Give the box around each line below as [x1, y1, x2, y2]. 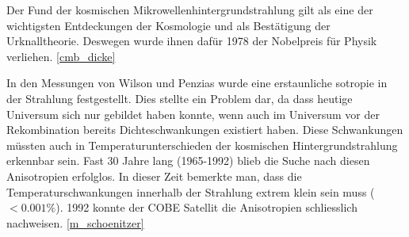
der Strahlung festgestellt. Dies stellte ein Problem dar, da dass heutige [6, 90, 353, 106]
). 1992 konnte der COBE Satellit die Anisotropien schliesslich [55, 199, 357, 216]
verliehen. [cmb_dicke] [6, 48, 116, 64]
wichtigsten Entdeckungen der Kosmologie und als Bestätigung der [6, 17, 331, 33]
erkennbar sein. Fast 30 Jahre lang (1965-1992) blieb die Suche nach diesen [6, 152, 370, 169]
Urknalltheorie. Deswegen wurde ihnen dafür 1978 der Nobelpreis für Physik [6, 32, 377, 49]
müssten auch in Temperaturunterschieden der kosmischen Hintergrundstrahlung [6, 136, 398, 153]
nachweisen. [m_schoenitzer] [6, 214, 144, 231]
